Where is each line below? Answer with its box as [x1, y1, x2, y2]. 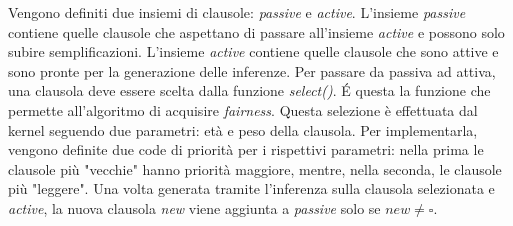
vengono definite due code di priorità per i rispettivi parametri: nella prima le [8, 139, 484, 160]
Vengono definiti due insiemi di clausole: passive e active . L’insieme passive [8, 2, 466, 22]
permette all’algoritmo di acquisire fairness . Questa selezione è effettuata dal [8, 99, 478, 120]
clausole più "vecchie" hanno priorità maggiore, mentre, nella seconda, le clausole [8, 158, 502, 179]
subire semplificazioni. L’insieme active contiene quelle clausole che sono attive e [8, 41, 499, 62]
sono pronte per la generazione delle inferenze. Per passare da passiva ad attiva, [8, 60, 496, 81]
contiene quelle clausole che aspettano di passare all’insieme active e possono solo [8, 21, 505, 42]
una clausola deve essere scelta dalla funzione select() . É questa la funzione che [8, 80, 491, 101]
